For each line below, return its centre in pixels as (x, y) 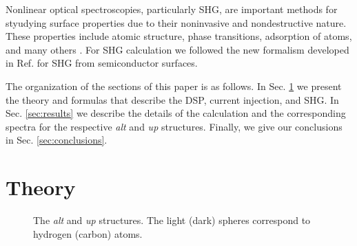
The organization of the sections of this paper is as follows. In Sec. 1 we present (174, 86)
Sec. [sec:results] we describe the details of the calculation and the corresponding (176, 113)
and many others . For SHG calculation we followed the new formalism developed (177, 49)
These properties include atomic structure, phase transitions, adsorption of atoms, (179, 36)
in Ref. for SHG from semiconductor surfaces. (102, 63)
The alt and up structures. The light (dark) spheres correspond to (172, 220)
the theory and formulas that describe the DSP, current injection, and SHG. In (172, 99)
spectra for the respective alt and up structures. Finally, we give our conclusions (174, 126)
